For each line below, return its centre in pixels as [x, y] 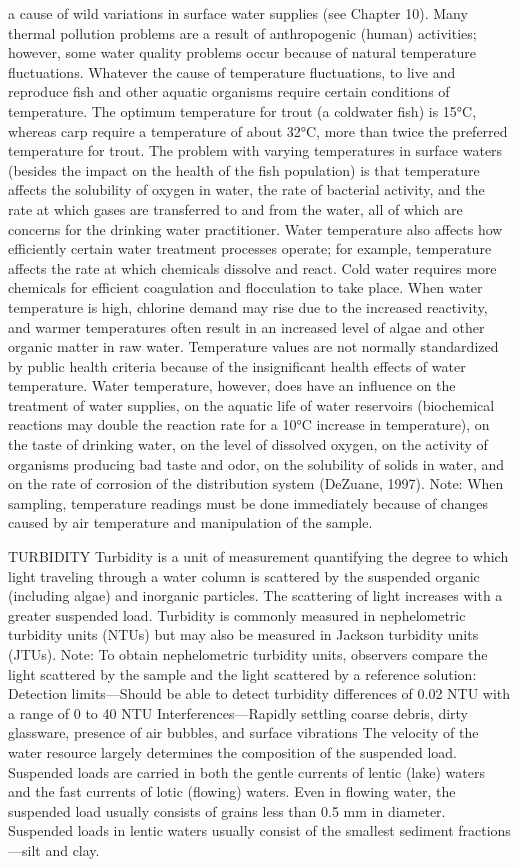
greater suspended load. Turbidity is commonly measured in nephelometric [237, 614]
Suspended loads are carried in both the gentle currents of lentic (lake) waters [246, 771]
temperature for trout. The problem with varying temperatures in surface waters [255, 150]
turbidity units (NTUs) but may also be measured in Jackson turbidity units [243, 634]
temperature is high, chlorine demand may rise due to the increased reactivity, [248, 306]
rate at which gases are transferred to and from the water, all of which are [235, 208]
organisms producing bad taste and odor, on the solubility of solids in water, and [256, 463]
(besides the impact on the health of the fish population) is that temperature [244, 169]
